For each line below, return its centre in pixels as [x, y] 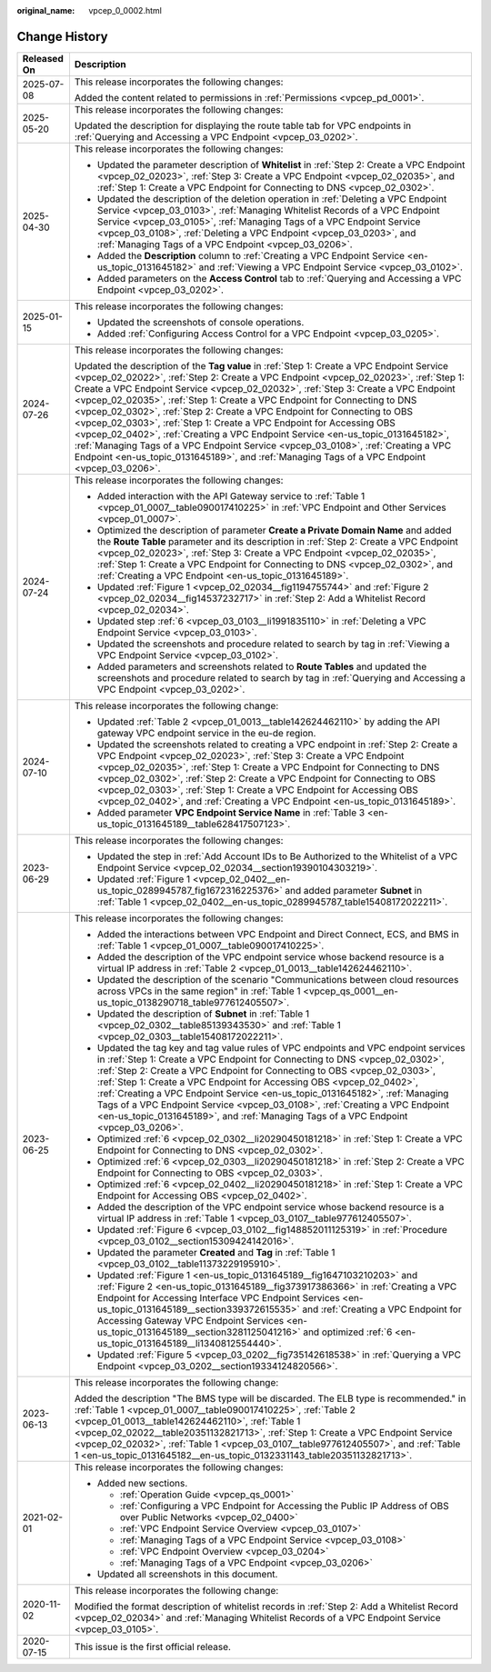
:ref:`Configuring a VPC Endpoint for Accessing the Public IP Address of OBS [284, 1506]
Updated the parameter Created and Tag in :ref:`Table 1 [216, 1252]
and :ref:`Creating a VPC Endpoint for [382, 1309]
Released [43, 58]
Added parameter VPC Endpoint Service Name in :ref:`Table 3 [231, 812]
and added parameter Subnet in [354, 890]
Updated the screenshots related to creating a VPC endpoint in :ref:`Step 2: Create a [277, 744]
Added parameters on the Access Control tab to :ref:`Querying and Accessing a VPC [279, 278]
